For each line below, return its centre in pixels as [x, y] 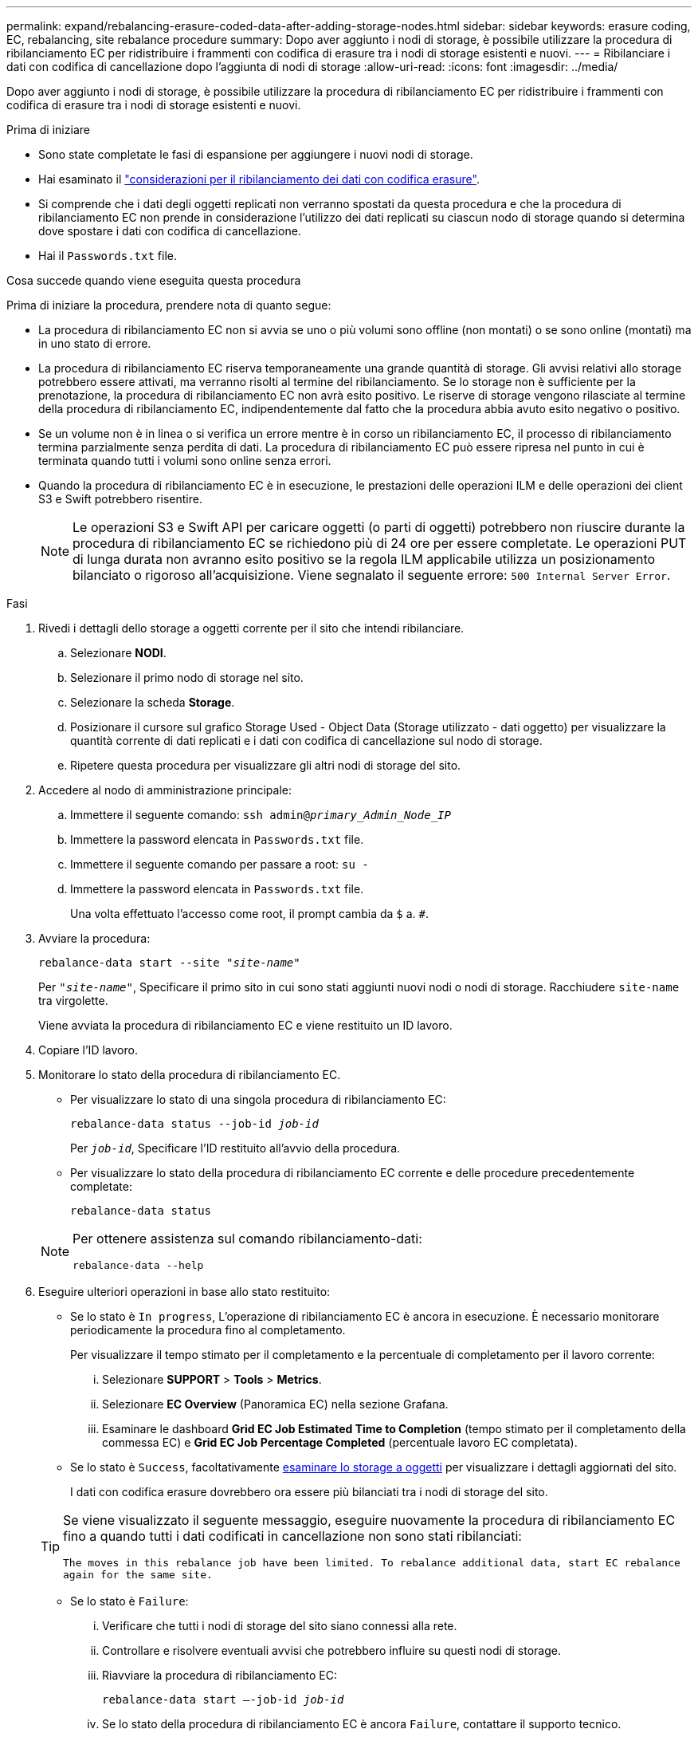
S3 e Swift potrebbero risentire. [120, 499]
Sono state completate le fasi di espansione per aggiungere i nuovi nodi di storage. [256, 154]
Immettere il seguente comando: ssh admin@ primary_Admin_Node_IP [261, 815]
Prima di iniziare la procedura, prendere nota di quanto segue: [169, 305]
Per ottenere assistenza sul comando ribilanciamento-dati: [247, 1239]
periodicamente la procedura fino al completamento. [208, 1330]
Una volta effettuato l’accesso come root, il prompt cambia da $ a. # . [250, 914]
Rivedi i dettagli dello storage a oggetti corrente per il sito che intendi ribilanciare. [251, 628]
